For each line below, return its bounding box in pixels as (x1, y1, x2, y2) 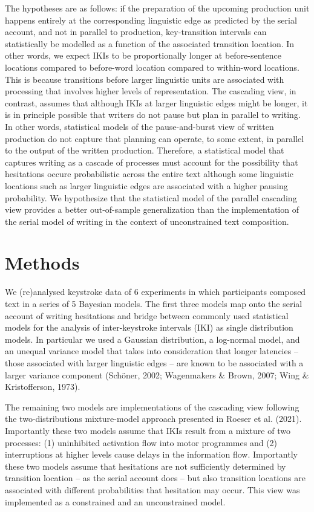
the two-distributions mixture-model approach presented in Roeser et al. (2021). (5, 412, 302, 425)
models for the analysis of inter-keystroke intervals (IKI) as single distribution (5, 321, 293, 334)
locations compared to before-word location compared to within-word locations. (5, 60, 299, 73)
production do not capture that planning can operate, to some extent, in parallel (5, 132, 304, 144)
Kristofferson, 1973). (5, 380, 80, 393)
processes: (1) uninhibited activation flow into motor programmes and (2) (5, 436, 278, 449)
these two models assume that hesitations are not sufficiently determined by (5, 459, 286, 472)
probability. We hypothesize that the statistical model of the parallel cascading (5, 191, 297, 204)
